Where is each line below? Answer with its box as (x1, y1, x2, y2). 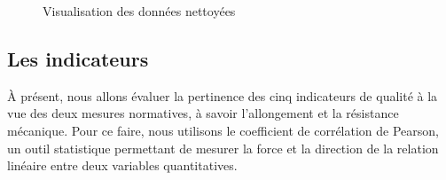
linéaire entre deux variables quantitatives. (7, 156, 238, 175)
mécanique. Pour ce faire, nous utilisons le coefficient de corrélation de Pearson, (7, 121, 439, 139)
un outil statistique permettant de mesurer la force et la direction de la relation (7, 138, 439, 157)
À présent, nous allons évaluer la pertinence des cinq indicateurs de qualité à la (7, 86, 438, 105)
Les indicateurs (7, 44, 149, 72)
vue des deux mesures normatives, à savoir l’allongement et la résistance (7, 104, 399, 122)
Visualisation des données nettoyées (43, 2, 236, 20)
